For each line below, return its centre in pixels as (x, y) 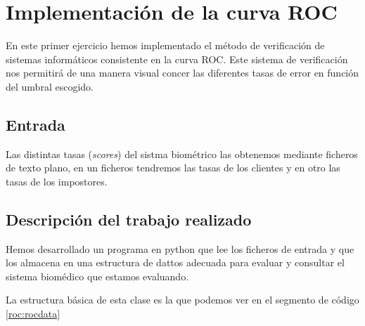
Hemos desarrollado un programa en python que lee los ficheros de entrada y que (180, 248)
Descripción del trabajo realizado (129, 219)
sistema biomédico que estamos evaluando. (97, 276)
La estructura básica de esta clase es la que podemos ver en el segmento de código (182, 300)
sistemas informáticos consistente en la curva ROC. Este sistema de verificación (177, 59)
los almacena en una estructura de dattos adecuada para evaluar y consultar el (175, 262)
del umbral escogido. (50, 86)
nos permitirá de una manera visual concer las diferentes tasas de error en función (182, 73)
